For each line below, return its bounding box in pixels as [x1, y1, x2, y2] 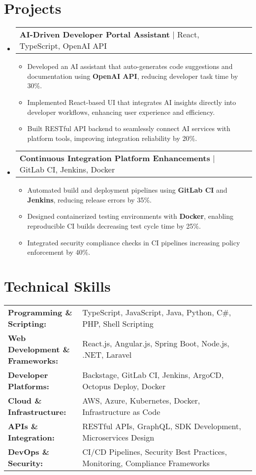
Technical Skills [4, 276, 111, 296]
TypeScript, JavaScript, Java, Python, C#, [82, 306, 231, 318]
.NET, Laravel [82, 349, 132, 361]
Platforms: [8, 380, 49, 392]
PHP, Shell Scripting [82, 317, 154, 329]
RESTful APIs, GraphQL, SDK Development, [82, 420, 241, 432]
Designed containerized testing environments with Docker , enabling [27, 211, 234, 221]
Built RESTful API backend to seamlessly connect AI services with [27, 123, 230, 134]
